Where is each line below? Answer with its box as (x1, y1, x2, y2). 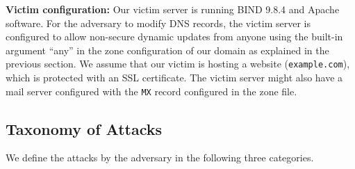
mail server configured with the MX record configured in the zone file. (6, 83, 297, 98)
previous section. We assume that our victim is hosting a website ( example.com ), (6, 56, 350, 71)
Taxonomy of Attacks (6, 118, 162, 139)
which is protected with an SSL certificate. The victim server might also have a (6, 70, 343, 85)
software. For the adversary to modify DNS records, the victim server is (6, 15, 311, 30)
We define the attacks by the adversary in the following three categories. (6, 150, 314, 165)
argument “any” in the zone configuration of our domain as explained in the (6, 42, 329, 57)
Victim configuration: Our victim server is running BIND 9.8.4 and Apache (6, 2, 340, 16)
